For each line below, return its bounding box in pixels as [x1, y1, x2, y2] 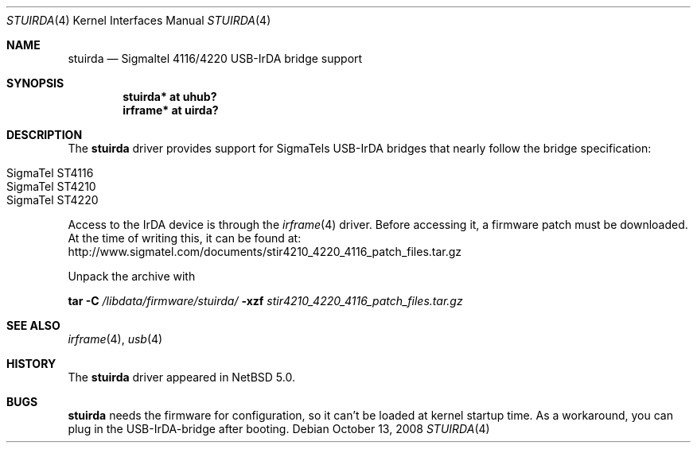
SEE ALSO [6, 319, 60, 332]
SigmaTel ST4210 [6, 180, 96, 193]
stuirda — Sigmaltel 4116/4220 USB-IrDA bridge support [68, 52, 363, 65]
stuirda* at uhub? [123, 90, 217, 103]
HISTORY [6, 357, 56, 370]
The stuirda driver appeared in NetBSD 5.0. [68, 370, 295, 384]
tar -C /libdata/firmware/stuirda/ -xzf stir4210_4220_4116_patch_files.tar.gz [68, 294, 463, 308]
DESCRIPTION [6, 128, 83, 141]
